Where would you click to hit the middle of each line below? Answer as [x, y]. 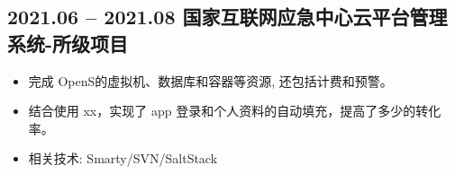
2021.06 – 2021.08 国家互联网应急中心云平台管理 [227, 17]
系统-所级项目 [68, 43]
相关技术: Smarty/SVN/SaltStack [123, 158]
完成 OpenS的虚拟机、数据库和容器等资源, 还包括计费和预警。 [210, 80]
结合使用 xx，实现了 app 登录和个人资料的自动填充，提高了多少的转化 [235, 111]
